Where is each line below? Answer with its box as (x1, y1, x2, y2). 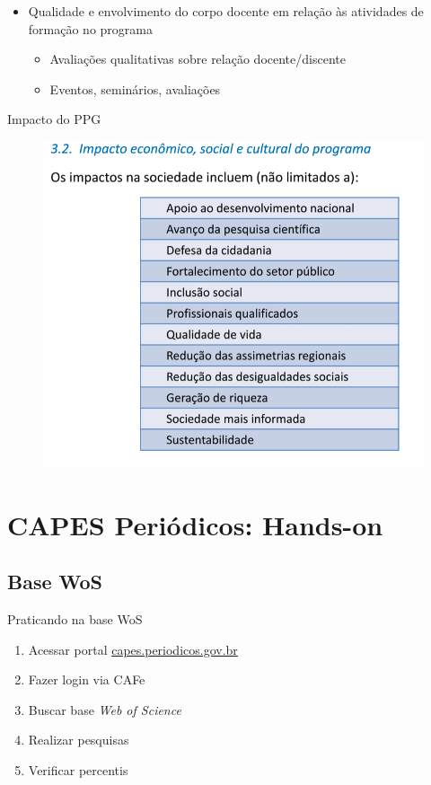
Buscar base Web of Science (28, 700, 181, 719)
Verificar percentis (28, 761, 128, 780)
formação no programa (28, 19, 153, 38)
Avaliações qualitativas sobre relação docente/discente (49, 49, 346, 68)
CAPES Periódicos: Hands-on (7, 506, 383, 542)
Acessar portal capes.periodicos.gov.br (28, 639, 238, 658)
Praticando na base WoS (7, 610, 143, 629)
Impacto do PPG (7, 110, 101, 128)
